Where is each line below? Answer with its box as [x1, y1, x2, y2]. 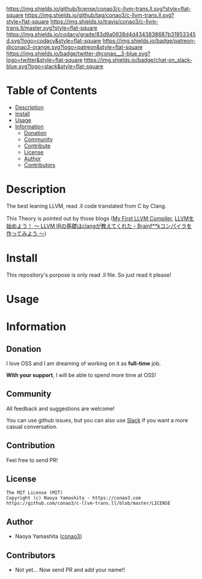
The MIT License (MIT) [6, 490, 63, 496]
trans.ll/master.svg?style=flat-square [6, 24, 97, 31]
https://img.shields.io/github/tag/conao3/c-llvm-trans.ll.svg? [25, 11, 174, 19]
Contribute [23, 142, 51, 149]
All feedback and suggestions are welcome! [6, 405, 115, 412]
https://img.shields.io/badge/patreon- [102, 37, 196, 44]
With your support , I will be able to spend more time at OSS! [6, 372, 156, 378]
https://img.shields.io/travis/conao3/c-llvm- [50, 18, 159, 25]
